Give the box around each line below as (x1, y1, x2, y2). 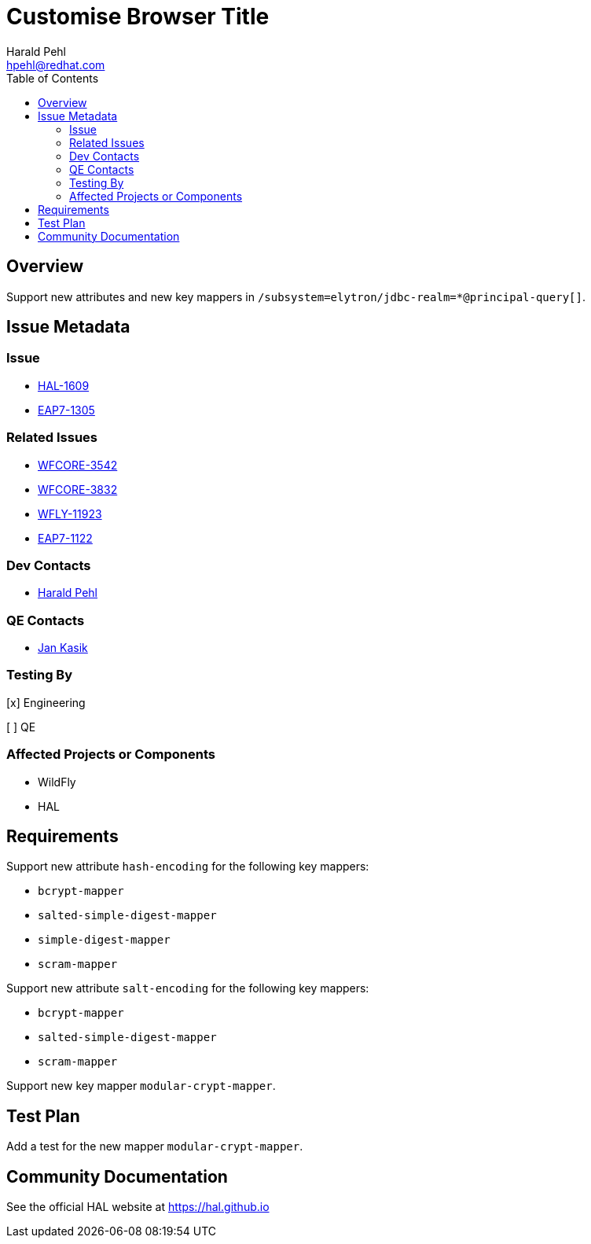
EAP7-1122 (38, 531, 93, 545)
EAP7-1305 (38, 403, 95, 417)
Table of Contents (6, 71, 99, 85)
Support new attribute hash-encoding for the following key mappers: (6, 859, 369, 874)
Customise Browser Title (6, 3, 270, 30)
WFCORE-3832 (38, 482, 118, 496)
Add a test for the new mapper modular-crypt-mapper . (6, 1139, 303, 1154)
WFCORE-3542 (38, 458, 118, 472)
